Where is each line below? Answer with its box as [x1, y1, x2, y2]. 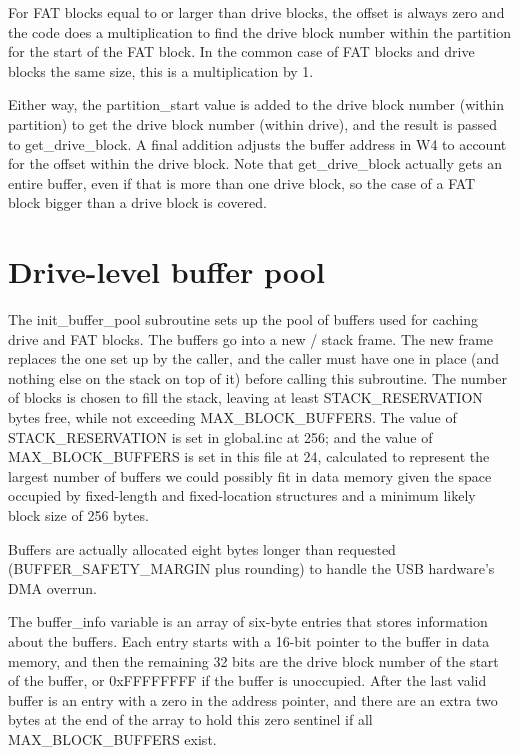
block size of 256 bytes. [8, 505, 149, 525]
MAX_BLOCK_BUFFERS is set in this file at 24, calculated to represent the [8, 446, 490, 467]
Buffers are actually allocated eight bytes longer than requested [8, 538, 396, 559]
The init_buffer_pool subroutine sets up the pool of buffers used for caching [8, 309, 478, 330]
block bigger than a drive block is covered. [8, 192, 267, 213]
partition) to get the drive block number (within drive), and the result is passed [8, 113, 497, 134]
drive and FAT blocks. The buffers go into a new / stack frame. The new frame [8, 328, 494, 349]
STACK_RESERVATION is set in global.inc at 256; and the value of [8, 426, 433, 447]
